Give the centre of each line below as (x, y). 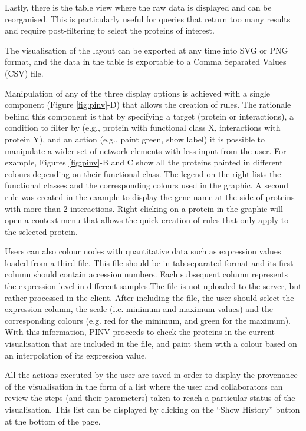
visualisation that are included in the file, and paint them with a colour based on (151, 344)
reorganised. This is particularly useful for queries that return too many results (148, 19)
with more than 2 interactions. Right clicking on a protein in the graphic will (144, 208)
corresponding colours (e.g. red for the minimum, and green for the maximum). (148, 320)
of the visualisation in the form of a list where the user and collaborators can (144, 386)
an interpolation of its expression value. (76, 355)
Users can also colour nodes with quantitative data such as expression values (143, 251)
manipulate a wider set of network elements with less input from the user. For (146, 150)
